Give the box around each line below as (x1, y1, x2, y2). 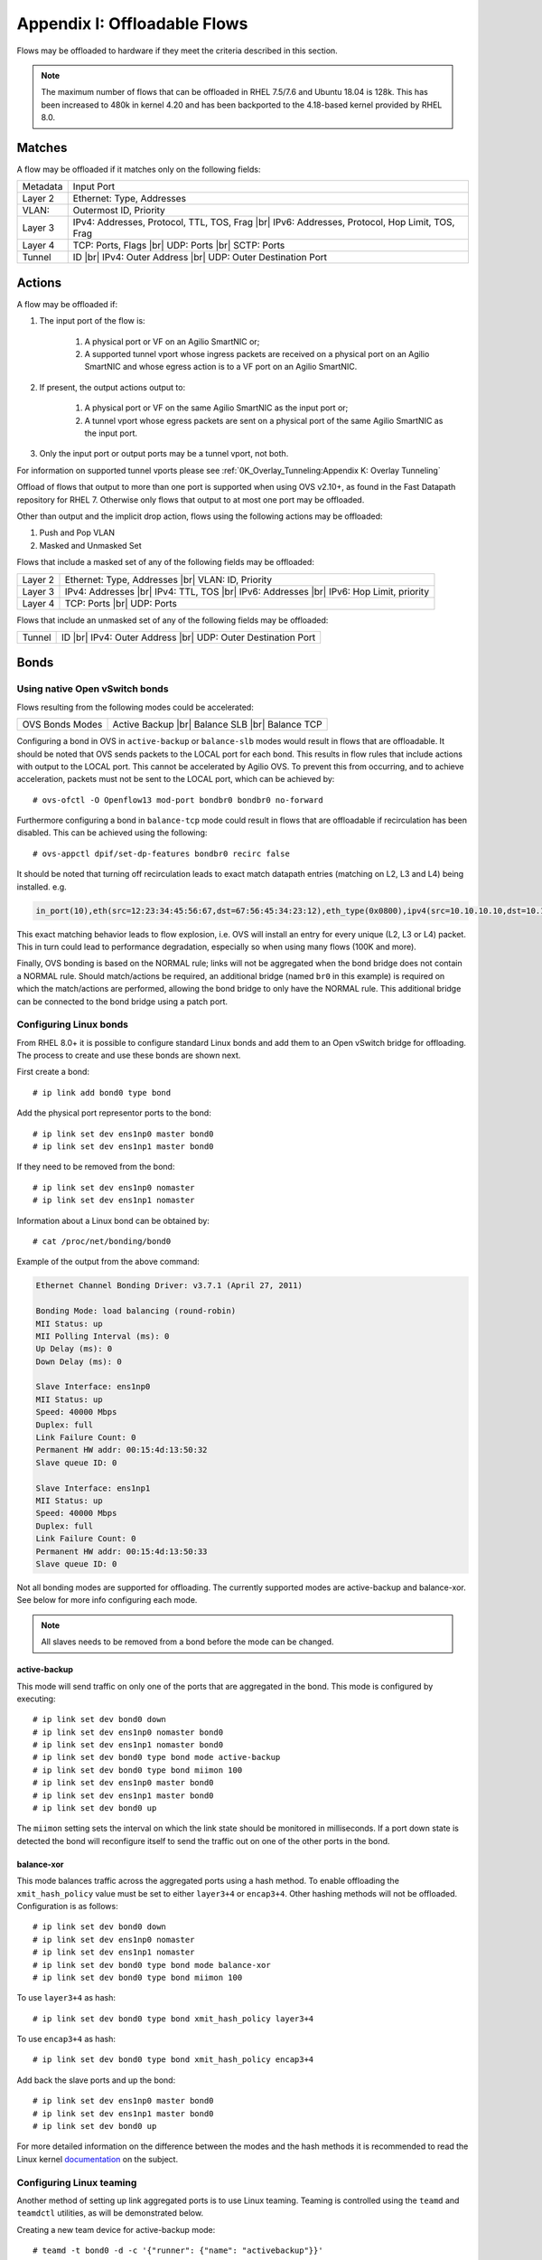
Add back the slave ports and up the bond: (16, 2075, 176, 2086)
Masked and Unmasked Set (39, 540, 142, 551)
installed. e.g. (16, 881, 67, 892)
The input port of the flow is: (39, 315, 145, 326)
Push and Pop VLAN (39, 527, 116, 538)
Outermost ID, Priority (72, 204, 166, 217)
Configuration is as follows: (16, 1900, 118, 1911)
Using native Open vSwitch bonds (16, 683, 169, 695)
